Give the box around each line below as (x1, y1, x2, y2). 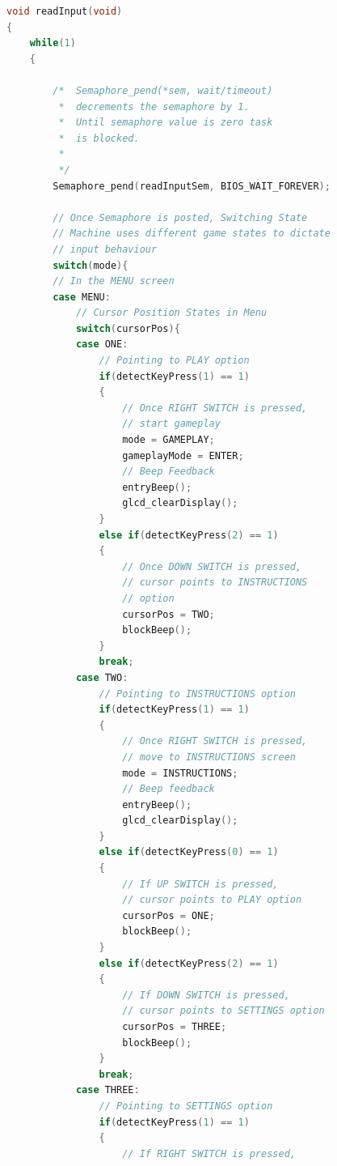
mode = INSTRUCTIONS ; (122, 767, 238, 779)
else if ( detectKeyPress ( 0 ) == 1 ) (99, 846, 279, 858)
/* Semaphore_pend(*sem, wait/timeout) (53, 84, 273, 96)
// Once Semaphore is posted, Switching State (53, 211, 308, 223)
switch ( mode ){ (53, 259, 128, 271)
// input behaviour (53, 243, 158, 255)
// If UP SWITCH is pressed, (122, 878, 279, 890)
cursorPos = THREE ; (122, 1021, 227, 1032)
